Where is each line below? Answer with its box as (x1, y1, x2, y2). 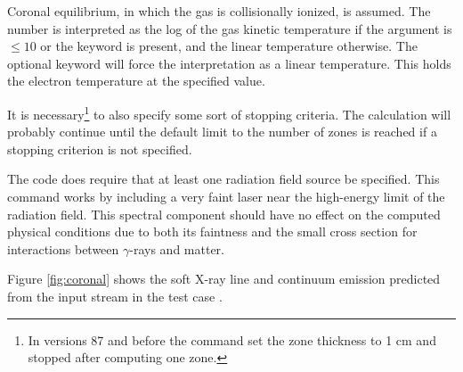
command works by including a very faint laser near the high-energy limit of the (7, 187, 445, 205)
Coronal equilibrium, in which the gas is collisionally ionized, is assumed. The (7, 2, 431, 20)
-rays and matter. (129, 239, 224, 258)
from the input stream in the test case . (7, 286, 223, 305)
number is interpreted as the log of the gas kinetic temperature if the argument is (7, 19, 452, 37)
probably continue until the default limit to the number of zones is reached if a (7, 122, 437, 141)
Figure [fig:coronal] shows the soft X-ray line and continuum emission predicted (7, 269, 441, 288)
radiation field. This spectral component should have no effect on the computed (7, 204, 441, 223)
